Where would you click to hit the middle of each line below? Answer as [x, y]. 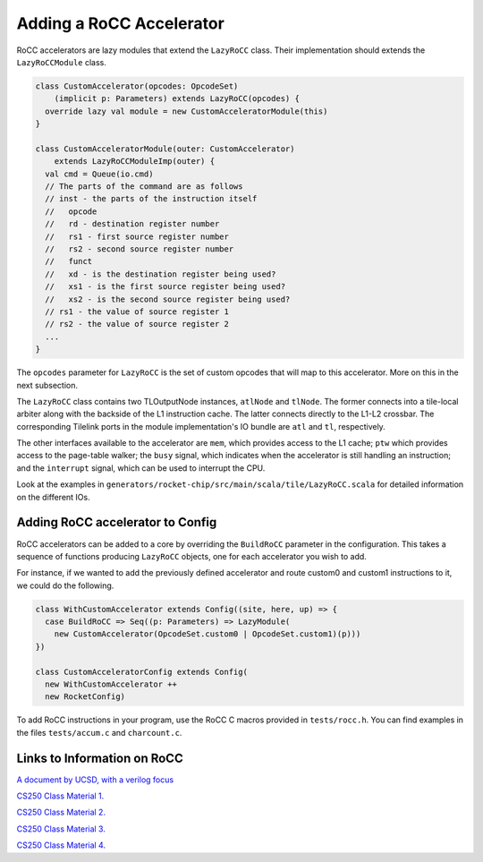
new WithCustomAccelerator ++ [111, 684]
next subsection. [47, 385]
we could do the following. [65, 585]
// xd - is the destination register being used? [161, 274]
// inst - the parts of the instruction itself [151, 199]
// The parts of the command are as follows [144, 187]
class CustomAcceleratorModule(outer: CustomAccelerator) [165, 149]
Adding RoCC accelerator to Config [117, 522]
